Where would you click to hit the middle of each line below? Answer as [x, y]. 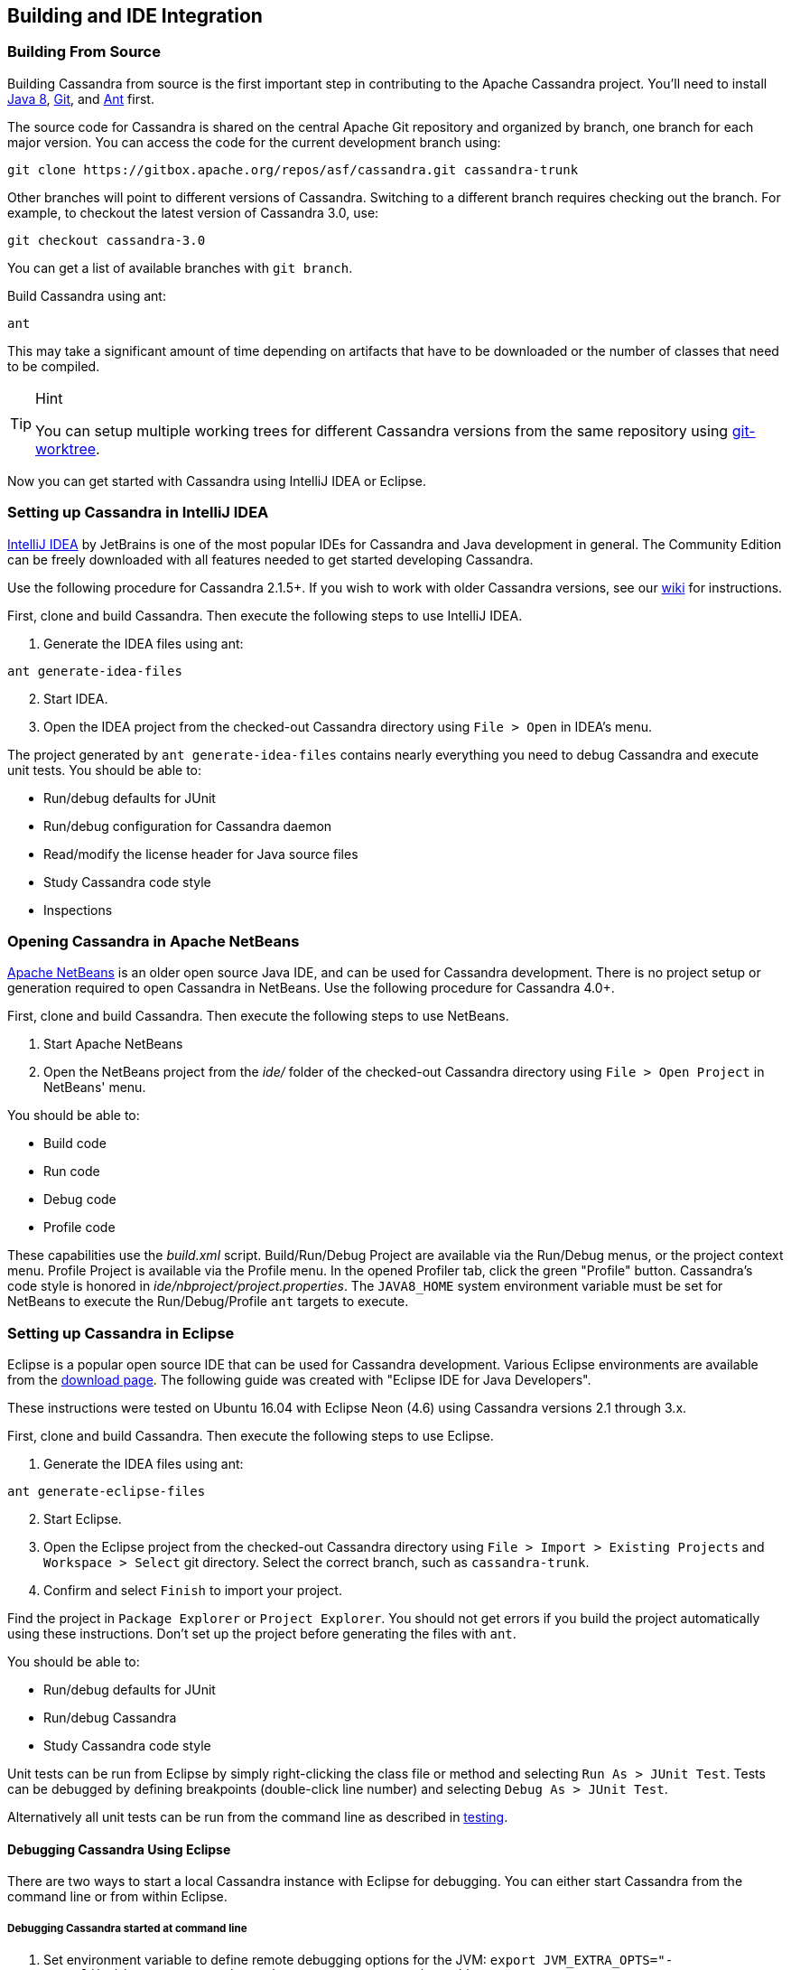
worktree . [68, 448]
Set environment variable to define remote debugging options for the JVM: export [290, 1960]
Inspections [78, 910]
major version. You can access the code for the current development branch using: [254, 142]
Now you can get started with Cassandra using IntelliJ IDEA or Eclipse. [217, 481]
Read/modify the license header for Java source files [201, 854]
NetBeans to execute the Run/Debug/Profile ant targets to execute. [208, 1302]
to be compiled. [54, 366]
